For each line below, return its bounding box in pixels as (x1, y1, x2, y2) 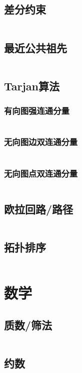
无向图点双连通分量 (4, 167, 78, 179)
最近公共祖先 (4, 40, 67, 55)
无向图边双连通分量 (4, 136, 78, 148)
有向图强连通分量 (4, 104, 69, 117)
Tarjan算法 (4, 78, 60, 93)
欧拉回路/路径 (4, 201, 73, 217)
